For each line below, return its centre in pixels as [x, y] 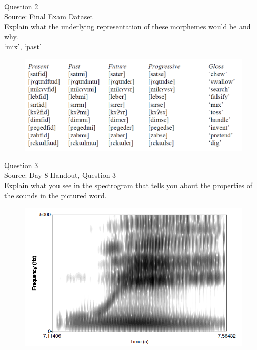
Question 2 [21, 6]
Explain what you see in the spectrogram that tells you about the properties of [128, 185]
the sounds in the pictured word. [55, 195]
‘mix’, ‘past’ [23, 46]
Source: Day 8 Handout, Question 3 [60, 175]
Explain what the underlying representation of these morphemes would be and [127, 26]
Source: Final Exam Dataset [48, 16]
